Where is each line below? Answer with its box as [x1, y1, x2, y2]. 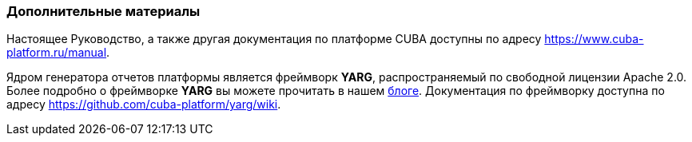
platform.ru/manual [6, 45, 107, 60]
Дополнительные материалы [6, 3, 201, 19]
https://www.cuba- [544, 32, 644, 46]
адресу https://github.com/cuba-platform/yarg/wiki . [6, 97, 281, 112]
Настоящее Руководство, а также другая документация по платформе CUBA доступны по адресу [6, 32, 542, 46]
